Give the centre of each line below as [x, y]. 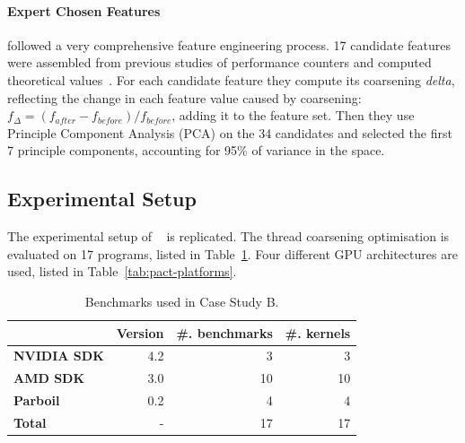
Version [140, 332]
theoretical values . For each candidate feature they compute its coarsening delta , [231, 79]
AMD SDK [49, 378]
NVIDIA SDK [59, 356]
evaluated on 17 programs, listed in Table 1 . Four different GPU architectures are [232, 253]
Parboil [37, 400]
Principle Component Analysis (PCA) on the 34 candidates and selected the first [230, 132]
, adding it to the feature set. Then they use [293, 115]
